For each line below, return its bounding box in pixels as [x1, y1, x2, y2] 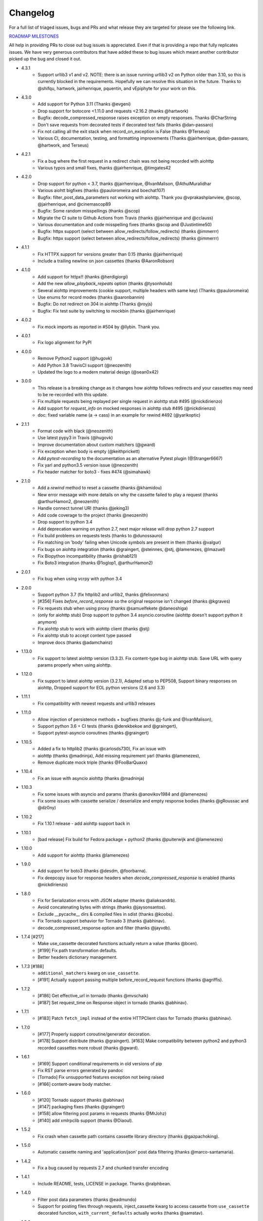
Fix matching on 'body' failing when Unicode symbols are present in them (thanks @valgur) [38, 540, 221, 546]
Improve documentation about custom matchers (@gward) [38, 442, 155, 447]
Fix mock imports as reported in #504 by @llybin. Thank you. [38, 324, 160, 330]
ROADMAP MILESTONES [9, 33, 59, 39]
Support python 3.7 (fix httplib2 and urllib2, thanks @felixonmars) [38, 591, 169, 598]
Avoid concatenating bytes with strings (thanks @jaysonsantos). [38, 904, 167, 910]
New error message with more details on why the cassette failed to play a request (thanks [38, 491, 218, 498]
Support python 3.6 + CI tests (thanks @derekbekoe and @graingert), [38, 723, 178, 729]
